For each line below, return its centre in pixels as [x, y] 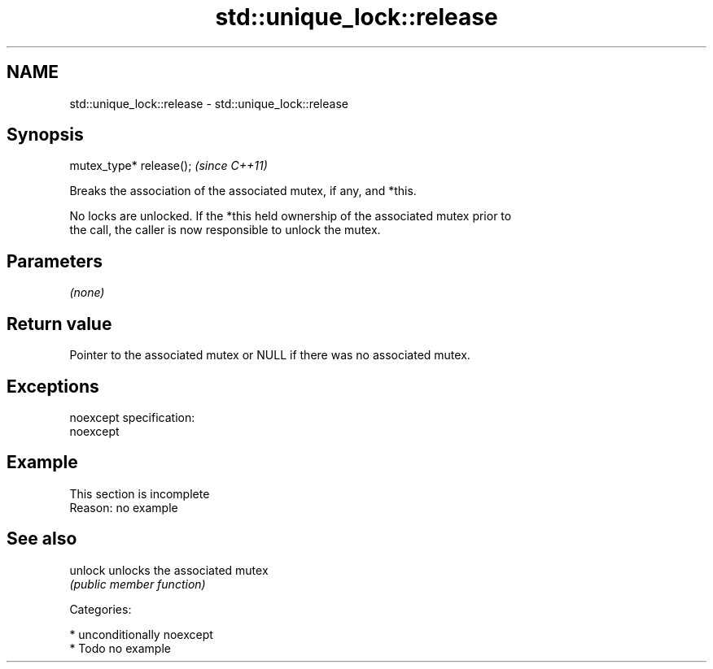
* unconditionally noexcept [141, 634]
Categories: [101, 609]
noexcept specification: [132, 417]
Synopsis [45, 135]
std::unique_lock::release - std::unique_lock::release [209, 103]
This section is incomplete [140, 493]
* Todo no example [120, 648]
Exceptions [53, 386]
